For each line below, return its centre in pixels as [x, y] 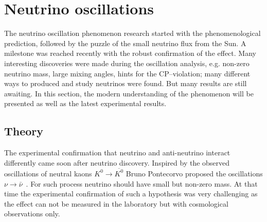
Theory [24, 131]
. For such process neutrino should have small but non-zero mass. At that [142, 183]
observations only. [32, 214]
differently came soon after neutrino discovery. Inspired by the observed [117, 162]
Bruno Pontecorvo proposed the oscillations [194, 173]
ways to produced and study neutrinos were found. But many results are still [126, 83]
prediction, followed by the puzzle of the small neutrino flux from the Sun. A [125, 43]
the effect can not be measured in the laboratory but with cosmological [116, 203]
